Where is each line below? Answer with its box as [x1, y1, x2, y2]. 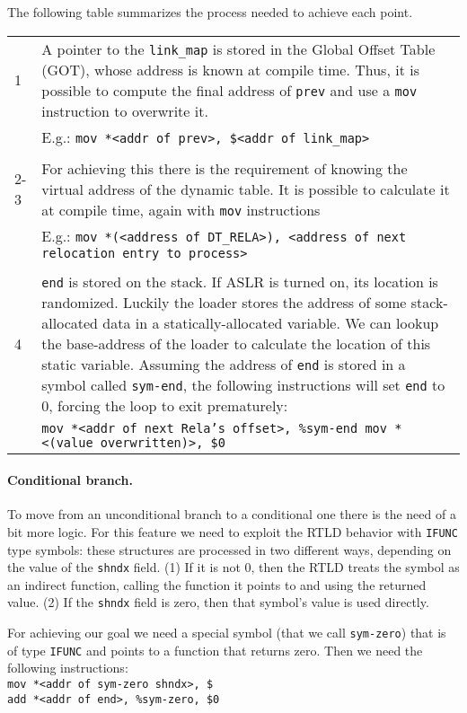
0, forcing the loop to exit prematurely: [41, 394, 288, 416]
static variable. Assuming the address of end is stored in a [41, 353, 406, 374]
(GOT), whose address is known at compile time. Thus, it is [41, 58, 419, 80]
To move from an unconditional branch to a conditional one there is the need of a [7, 505, 456, 524]
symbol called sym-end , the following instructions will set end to [41, 374, 445, 395]
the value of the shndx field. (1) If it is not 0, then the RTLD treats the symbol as [7, 558, 460, 577]
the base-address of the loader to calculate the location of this [41, 332, 431, 354]
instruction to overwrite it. [41, 100, 208, 121]
